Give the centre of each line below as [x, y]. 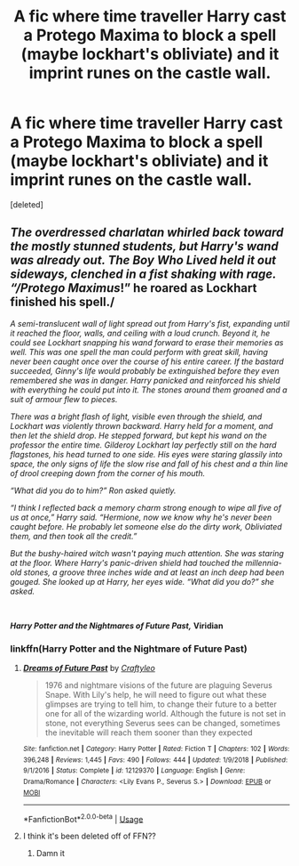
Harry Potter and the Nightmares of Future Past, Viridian [117, 626]
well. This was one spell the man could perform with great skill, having [139, 352]
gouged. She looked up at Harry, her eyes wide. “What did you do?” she [142, 581]
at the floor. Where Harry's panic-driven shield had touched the [127, 562]
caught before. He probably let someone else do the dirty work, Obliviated [146, 526]
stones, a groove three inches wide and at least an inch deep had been [154, 572]
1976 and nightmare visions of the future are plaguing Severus [159, 685]
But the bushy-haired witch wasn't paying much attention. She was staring [147, 553]
